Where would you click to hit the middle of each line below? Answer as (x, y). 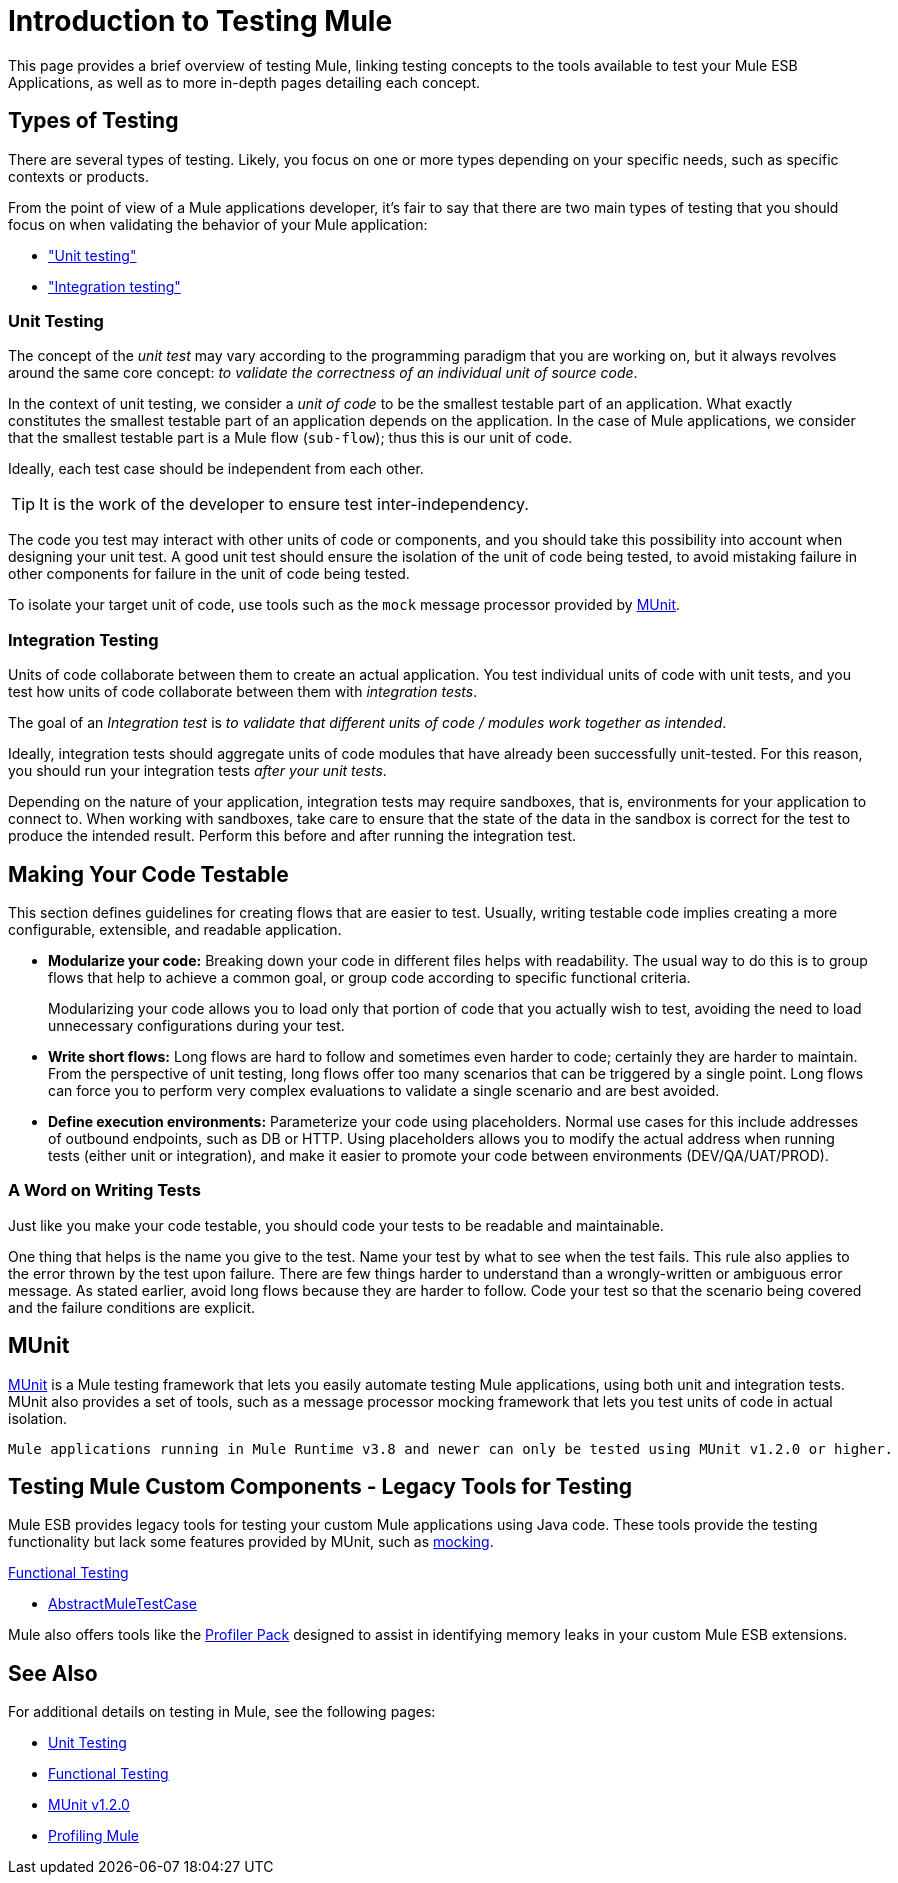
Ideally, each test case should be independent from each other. (216, 469)
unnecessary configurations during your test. (196, 1025)
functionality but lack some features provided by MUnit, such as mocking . (251, 1542)
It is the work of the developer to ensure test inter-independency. (284, 504)
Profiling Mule (93, 1836)
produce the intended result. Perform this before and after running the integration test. (292, 836)
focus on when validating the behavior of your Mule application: (218, 224)
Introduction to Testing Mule (200, 21)
